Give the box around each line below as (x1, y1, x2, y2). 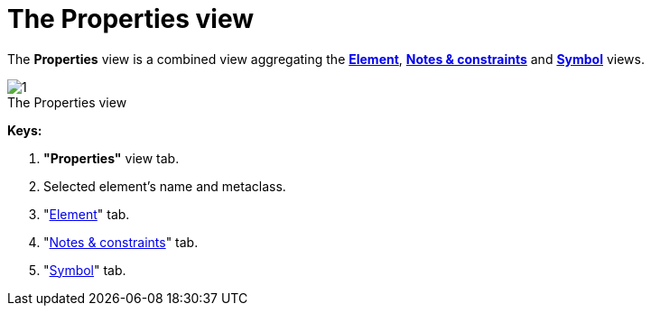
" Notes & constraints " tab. (43, 234, 199, 250)
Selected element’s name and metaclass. (43, 178, 286, 194)
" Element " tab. (43, 206, 130, 222)
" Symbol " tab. (43, 262, 126, 278)
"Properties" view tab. (43, 150, 180, 166)
